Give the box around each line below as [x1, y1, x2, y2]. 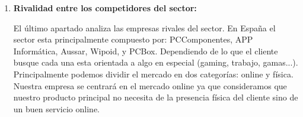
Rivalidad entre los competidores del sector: [13, 2, 197, 14]
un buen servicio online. [13, 102, 100, 115]
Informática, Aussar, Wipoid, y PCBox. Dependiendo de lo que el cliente [13, 44, 278, 57]
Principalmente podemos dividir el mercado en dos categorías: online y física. [13, 67, 294, 80]
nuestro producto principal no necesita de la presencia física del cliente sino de [13, 91, 298, 103]
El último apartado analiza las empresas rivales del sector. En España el [13, 21, 276, 34]
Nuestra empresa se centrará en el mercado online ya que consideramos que [13, 79, 287, 92]
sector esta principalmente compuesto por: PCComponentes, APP [13, 33, 253, 45]
